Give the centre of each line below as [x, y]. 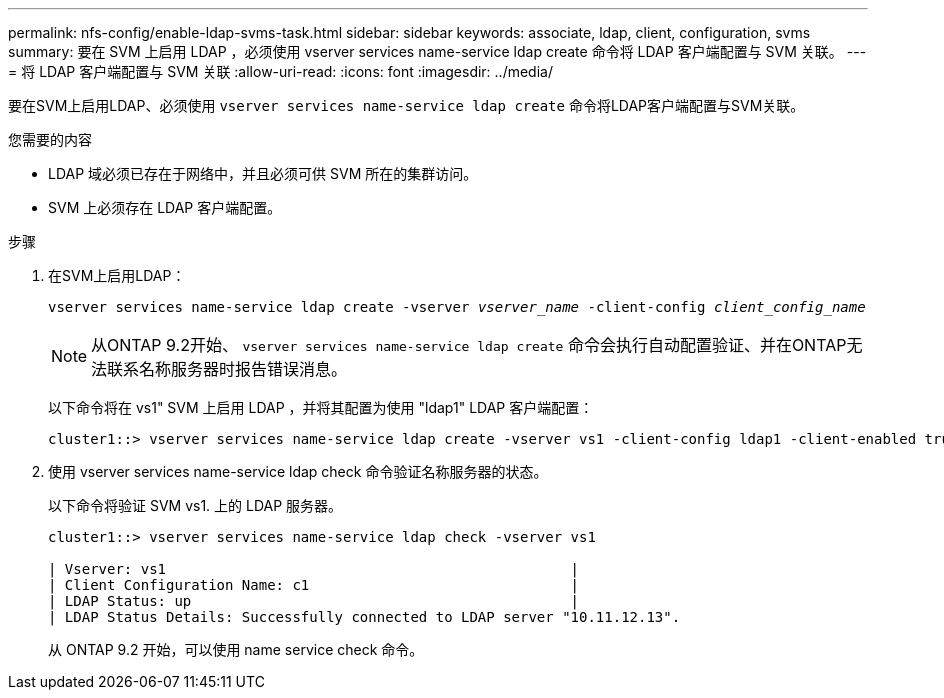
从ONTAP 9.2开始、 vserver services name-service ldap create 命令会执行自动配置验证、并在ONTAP [469, 345]
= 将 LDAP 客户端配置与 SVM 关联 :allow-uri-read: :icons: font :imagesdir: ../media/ [280, 71]
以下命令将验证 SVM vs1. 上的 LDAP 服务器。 [195, 505]
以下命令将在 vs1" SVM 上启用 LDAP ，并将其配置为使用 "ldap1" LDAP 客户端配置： [321, 407]
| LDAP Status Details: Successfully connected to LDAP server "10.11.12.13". [364, 617]
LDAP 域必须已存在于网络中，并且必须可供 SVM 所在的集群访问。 [263, 173]
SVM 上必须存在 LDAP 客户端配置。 [165, 207]
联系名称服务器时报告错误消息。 [227, 369]
